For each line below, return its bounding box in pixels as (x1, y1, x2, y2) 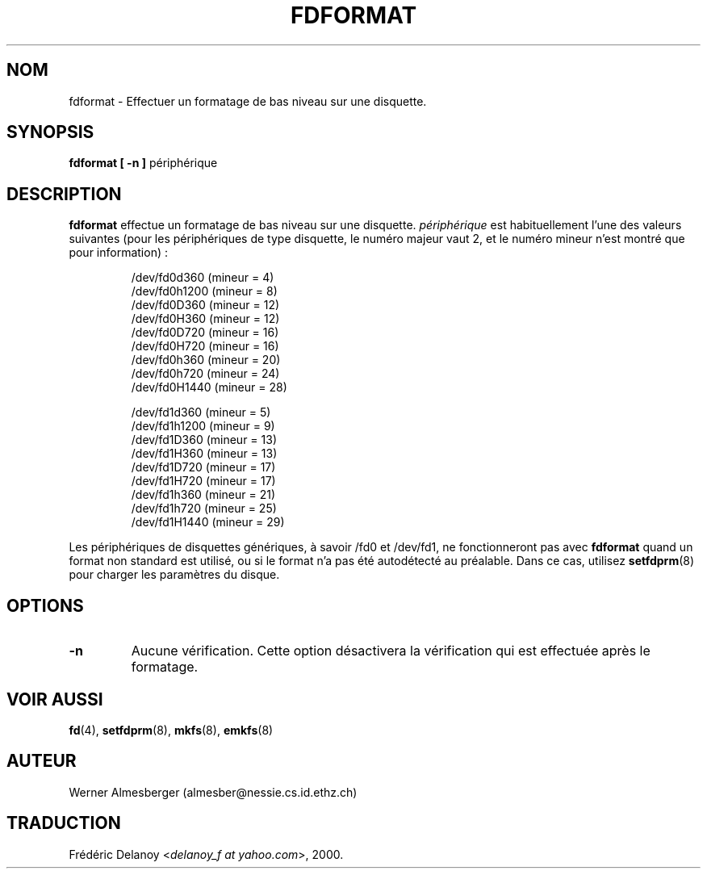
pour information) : (69, 245, 168, 260)
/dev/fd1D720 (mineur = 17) (131, 460, 276, 475)
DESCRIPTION (6, 183, 122, 204)
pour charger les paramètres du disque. (69, 567, 280, 582)
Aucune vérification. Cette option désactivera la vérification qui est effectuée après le (131, 643, 651, 659)
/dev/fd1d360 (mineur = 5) (131, 405, 271, 420)
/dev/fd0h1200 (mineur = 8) (131, 284, 278, 299)
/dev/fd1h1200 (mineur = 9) (131, 419, 275, 433)
